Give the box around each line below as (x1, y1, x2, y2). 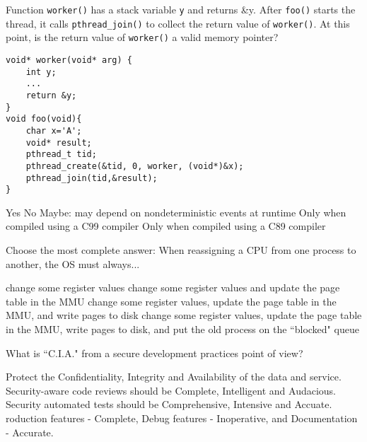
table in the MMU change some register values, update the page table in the (6, 293, 337, 308)
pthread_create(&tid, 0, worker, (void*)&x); (25, 161, 244, 171)
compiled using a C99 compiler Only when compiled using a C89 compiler (6, 219, 326, 233)
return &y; (25, 90, 77, 100)
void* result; (25, 137, 92, 148)
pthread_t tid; (25, 149, 97, 160)
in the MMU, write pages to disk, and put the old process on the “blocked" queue (6, 322, 359, 336)
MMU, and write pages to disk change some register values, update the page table (6, 308, 362, 322)
